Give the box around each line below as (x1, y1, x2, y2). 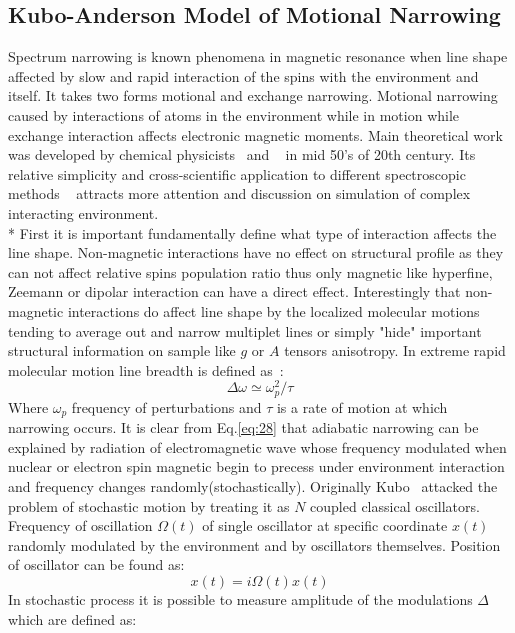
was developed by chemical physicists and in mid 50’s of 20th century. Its (8, 144, 476, 165)
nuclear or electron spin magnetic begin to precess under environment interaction (8, 456, 505, 477)
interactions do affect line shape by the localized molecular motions (67, 300, 480, 321)
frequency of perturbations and (71, 396, 262, 417)
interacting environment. (8, 202, 159, 223)
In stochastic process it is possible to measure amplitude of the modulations (8, 589, 473, 610)
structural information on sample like (8, 340, 236, 361)
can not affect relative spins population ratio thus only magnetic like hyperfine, (8, 261, 493, 282)
